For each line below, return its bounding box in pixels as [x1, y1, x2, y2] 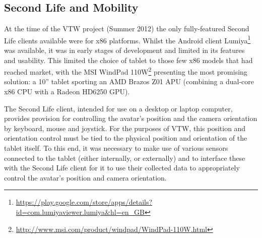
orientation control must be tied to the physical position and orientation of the [4, 133, 247, 143]
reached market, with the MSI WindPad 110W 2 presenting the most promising [4, 65, 247, 77]
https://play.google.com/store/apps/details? [16, 197, 153, 207]
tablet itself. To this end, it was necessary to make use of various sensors [4, 143, 228, 153]
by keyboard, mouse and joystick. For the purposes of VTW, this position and [4, 123, 246, 133]
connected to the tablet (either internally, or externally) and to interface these [4, 152, 245, 163]
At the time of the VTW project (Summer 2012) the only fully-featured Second [4, 23, 249, 34]
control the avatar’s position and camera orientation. [4, 172, 167, 183]
